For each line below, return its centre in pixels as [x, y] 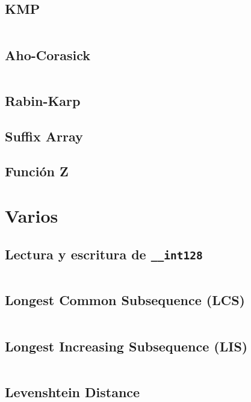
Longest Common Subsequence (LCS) [125, 300]
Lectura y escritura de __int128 [104, 254]
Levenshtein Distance [73, 391]
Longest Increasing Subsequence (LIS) [126, 346]
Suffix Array [44, 136]
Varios [32, 215]
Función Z [37, 171]
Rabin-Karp [43, 100]
